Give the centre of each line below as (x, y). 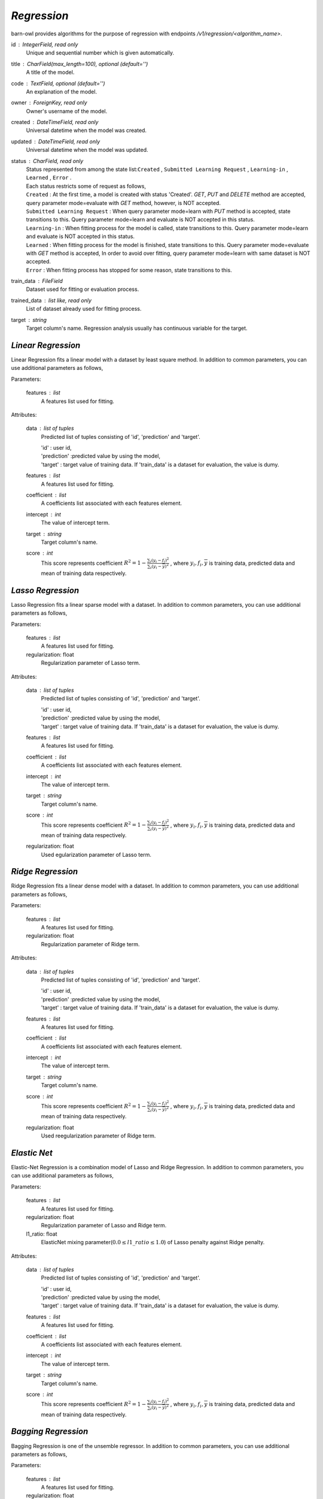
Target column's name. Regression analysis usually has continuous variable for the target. (137, 328)
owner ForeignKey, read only (49, 103)
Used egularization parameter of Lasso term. (96, 854)
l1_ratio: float (42, 1234)
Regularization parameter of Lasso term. (91, 663)
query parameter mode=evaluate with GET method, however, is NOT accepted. (124, 203)
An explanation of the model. (62, 91)
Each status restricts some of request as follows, (86, 186)
